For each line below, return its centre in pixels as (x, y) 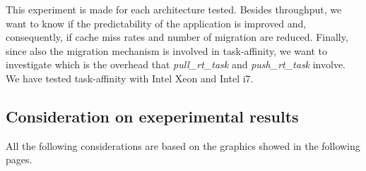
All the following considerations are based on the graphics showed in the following (183, 145)
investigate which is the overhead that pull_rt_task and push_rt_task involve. (176, 64)
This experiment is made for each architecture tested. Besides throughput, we (174, 9)
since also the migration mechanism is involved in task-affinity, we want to (166, 50)
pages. (19, 159)
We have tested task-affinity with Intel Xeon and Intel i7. (130, 78)
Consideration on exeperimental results (152, 116)
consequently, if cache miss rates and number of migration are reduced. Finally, (177, 37)
